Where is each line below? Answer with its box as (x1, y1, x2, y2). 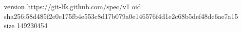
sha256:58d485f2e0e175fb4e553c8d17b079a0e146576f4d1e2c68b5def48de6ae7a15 (4, 11, 238, 21)
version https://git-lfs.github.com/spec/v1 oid (4, 1, 141, 11)
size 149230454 (4, 20, 48, 31)
